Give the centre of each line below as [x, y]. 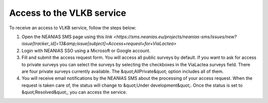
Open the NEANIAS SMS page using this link [67, 37]
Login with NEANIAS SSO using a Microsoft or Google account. [86, 51]
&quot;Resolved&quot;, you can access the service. [74, 92]
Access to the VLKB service [68, 13]
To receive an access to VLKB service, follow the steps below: [73, 28]
